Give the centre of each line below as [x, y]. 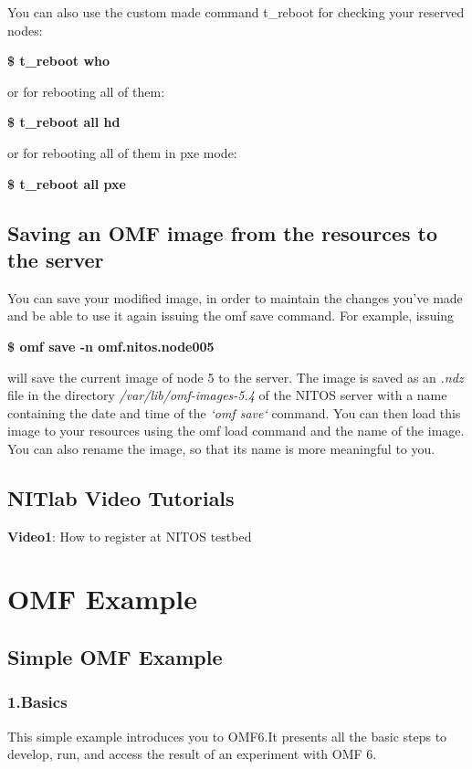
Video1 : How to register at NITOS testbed [130, 536]
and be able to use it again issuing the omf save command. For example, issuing [231, 316]
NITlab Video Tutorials [121, 497]
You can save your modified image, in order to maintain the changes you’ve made [235, 297]
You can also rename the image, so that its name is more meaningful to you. [221, 448]
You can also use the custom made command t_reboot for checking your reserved [236, 12]
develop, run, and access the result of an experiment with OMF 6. [192, 754]
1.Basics [37, 702]
